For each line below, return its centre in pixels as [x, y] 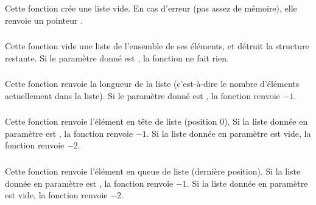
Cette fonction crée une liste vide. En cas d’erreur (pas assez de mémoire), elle [151, 8]
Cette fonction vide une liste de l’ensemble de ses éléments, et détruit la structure [157, 46]
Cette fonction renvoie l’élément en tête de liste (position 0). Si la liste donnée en [156, 121]
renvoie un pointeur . [44, 20]
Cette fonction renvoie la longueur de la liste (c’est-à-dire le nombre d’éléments [152, 84]
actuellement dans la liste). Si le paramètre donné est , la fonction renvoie [142, 95]
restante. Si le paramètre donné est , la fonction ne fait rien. [117, 57]
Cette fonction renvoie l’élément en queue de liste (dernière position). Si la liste [153, 171]
